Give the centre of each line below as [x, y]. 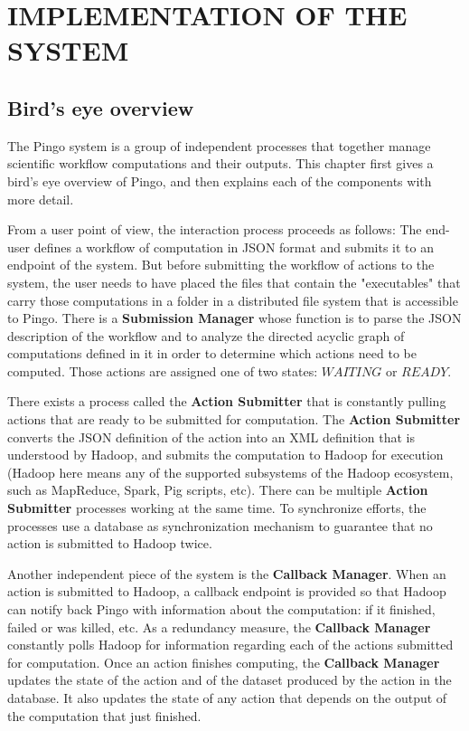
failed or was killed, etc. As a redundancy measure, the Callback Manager [219, 627]
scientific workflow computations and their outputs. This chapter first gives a [220, 163]
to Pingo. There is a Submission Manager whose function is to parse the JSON [234, 318]
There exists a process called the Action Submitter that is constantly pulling [227, 401]
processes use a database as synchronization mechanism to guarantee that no [220, 525]
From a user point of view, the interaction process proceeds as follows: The [215, 229]
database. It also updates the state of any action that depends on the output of [227, 697]
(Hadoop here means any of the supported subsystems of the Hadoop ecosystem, [230, 472]
